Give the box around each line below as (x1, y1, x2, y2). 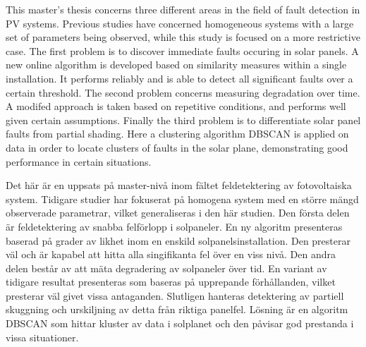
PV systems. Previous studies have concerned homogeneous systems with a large (6, 16, 354, 30)
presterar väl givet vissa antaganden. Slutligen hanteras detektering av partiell (6, 288, 344, 303)
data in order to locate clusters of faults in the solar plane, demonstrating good (6, 140, 348, 154)
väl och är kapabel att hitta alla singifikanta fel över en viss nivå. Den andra (6, 247, 336, 262)
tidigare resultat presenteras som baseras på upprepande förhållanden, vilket (6, 274, 336, 289)
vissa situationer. (6, 329, 79, 344)
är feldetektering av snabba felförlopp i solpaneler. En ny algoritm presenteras (6, 219, 343, 233)
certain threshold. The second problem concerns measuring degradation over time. (6, 85, 360, 99)
